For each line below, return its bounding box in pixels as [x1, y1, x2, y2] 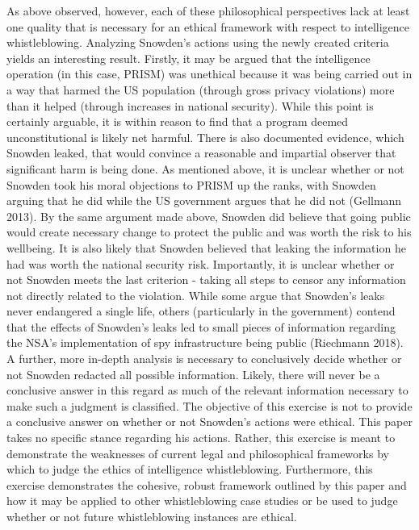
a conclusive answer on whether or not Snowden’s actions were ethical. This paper [6, 413, 413, 430]
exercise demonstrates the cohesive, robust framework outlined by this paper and [6, 476, 407, 493]
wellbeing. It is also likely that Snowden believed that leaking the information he [6, 239, 406, 256]
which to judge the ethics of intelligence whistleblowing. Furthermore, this [6, 461, 373, 478]
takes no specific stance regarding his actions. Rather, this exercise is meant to [6, 429, 396, 446]
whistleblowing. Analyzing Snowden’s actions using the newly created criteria [6, 34, 389, 51]
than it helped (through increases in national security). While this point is [6, 97, 374, 114]
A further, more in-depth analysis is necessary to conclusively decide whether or [6, 350, 402, 367]
